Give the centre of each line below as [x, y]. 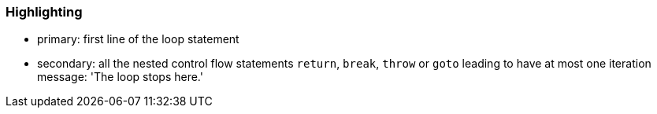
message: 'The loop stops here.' [120, 77]
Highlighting [44, 12]
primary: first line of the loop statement [138, 39]
